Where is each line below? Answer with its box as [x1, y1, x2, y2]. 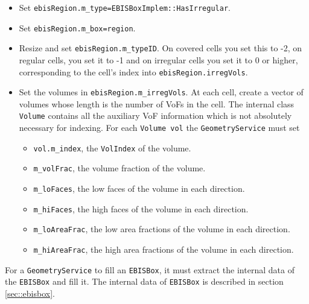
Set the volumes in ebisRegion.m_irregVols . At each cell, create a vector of [19, 86, 304, 98]
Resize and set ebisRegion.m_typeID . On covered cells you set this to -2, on [19, 42, 302, 54]
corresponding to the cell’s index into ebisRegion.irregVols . [19, 65, 248, 78]
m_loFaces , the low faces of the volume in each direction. [33, 182, 245, 195]
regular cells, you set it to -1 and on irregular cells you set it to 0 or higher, [19, 53, 298, 66]
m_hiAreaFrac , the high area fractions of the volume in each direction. [33, 243, 294, 256]
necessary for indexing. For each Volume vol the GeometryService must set [19, 121, 300, 134]
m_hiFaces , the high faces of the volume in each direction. [33, 202, 249, 215]
